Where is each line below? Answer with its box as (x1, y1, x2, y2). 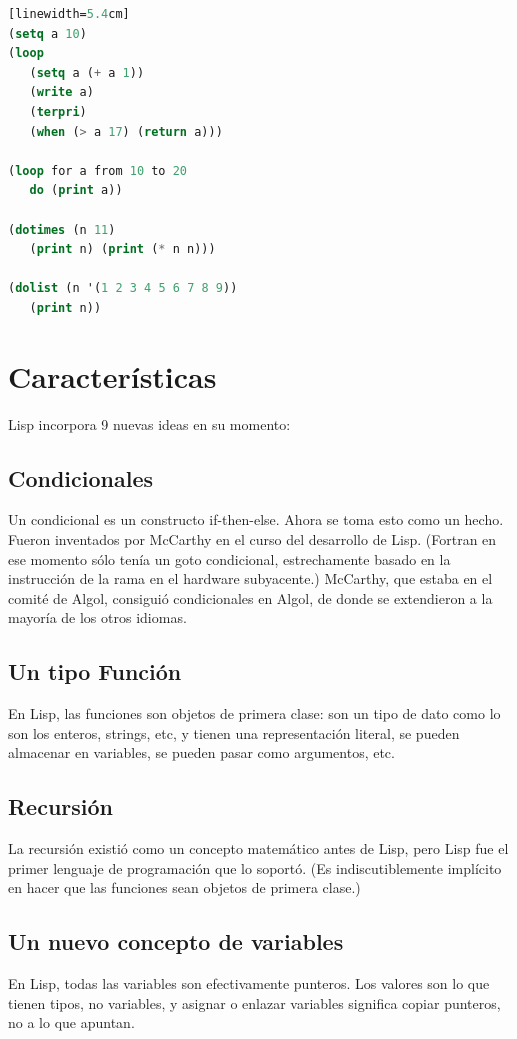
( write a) (29, 85, 94, 100)
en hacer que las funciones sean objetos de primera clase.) (8, 877, 361, 898)
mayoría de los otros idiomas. (8, 607, 187, 628)
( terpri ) (29, 104, 87, 119)
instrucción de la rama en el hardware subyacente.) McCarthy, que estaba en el (8, 568, 493, 589)
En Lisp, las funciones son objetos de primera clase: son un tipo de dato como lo (8, 703, 501, 724)
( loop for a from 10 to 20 (8, 163, 188, 178)
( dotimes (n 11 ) (8, 222, 116, 237)
